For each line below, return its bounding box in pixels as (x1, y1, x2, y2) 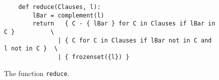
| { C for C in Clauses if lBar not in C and (57, 36, 212, 44)
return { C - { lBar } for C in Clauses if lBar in (32, 20, 215, 27)
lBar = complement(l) (32, 11, 104, 19)
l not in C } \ (4, 45, 58, 52)
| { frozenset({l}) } (57, 53, 129, 60)
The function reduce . (4, 67, 69, 78)
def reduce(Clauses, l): (18, 3, 101, 10)
